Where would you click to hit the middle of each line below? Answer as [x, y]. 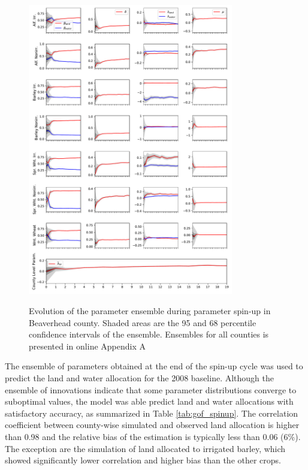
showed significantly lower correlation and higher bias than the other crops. [143, 460]
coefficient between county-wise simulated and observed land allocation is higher [152, 425]
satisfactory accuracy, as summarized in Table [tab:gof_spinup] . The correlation [152, 413]
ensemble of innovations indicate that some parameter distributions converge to [151, 389]
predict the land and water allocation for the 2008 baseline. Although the [140, 377]
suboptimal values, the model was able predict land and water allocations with [149, 401]
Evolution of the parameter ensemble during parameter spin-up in [150, 310]
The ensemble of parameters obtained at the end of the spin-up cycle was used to [154, 366]
